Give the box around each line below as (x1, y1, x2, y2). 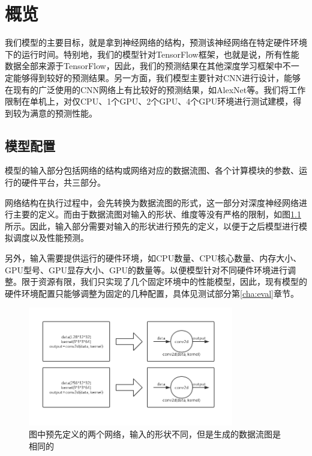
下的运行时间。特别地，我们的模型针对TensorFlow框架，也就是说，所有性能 (5, 47, 299, 60)
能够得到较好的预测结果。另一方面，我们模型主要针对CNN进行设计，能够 (13, 71, 301, 84)
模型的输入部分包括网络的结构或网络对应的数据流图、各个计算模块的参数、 (5, 164, 299, 177)
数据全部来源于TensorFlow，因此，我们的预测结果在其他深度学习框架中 (5, 59, 283, 72)
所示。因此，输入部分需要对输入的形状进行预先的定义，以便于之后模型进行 (5, 219, 299, 232)
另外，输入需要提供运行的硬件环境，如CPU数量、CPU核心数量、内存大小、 (5, 252, 302, 264)
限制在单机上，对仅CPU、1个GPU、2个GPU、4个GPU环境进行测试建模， (5, 95, 293, 108)
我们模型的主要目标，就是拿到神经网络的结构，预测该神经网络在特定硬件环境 (5, 36, 307, 49)
